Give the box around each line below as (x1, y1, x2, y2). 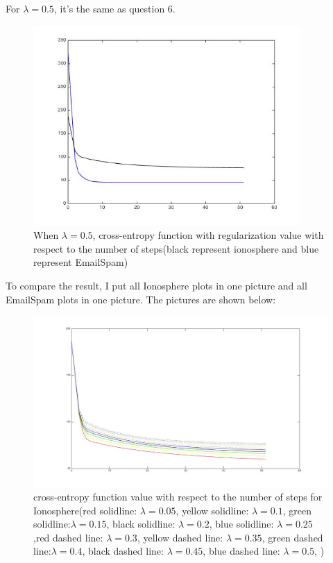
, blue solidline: (209, 516, 274, 531)
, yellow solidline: (176, 503, 249, 517)
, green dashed (262, 530, 323, 544)
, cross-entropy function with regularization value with (92, 228, 324, 242)
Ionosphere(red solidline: (33, 503, 137, 517)
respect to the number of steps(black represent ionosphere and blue (33, 241, 319, 255)
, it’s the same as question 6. (53, 1, 176, 15)
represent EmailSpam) (33, 255, 128, 269)
